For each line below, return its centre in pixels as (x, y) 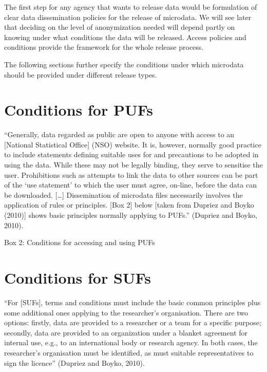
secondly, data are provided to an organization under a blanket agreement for (126, 332)
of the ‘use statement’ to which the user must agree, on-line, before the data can (130, 185)
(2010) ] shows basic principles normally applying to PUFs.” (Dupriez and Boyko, (131, 215)
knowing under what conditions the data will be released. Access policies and (125, 37)
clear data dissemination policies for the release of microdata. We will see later (128, 17)
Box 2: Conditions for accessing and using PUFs (80, 242)
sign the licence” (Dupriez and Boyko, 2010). (74, 362)
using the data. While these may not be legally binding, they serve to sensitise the (133, 165)
